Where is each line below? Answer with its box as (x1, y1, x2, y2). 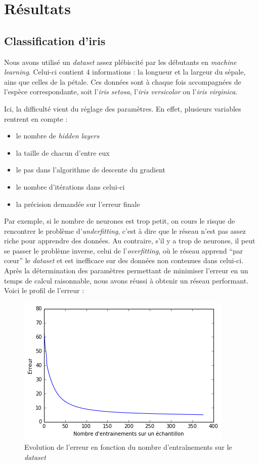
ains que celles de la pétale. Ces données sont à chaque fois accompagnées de (4, 76, 241, 87)
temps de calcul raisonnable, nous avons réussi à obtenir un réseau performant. (4, 275, 248, 285)
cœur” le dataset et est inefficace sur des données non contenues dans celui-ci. (4, 255, 244, 266)
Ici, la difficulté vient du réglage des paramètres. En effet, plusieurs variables (4, 103, 241, 114)
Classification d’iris (4, 32, 106, 48)
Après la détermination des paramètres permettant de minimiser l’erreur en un (4, 265, 248, 276)
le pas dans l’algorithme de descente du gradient (16, 164, 165, 175)
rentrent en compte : (4, 113, 68, 124)
